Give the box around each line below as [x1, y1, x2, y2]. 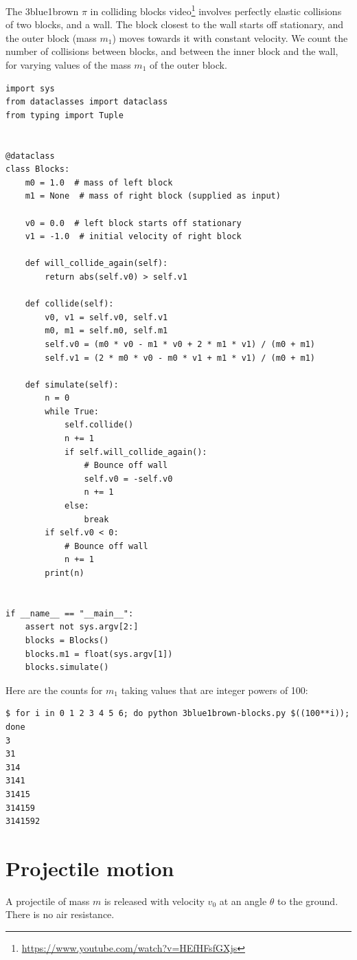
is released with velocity [104, 893, 205, 908]
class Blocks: [5, 164, 70, 175]
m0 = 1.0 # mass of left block [25, 177, 173, 188]
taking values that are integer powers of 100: [121, 682, 308, 697]
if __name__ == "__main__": [5, 608, 134, 618]
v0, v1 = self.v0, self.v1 [45, 312, 168, 322]
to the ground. [277, 893, 338, 908]
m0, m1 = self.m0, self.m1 [45, 326, 168, 336]
